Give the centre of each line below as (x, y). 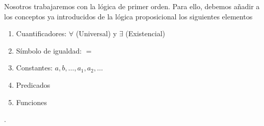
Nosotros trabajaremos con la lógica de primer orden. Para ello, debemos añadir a (132, 6)
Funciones (31, 102)
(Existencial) (146, 33)
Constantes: (34, 68)
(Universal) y (96, 33)
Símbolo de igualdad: (49, 50)
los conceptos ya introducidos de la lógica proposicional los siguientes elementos (128, 16)
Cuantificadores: (41, 33)
